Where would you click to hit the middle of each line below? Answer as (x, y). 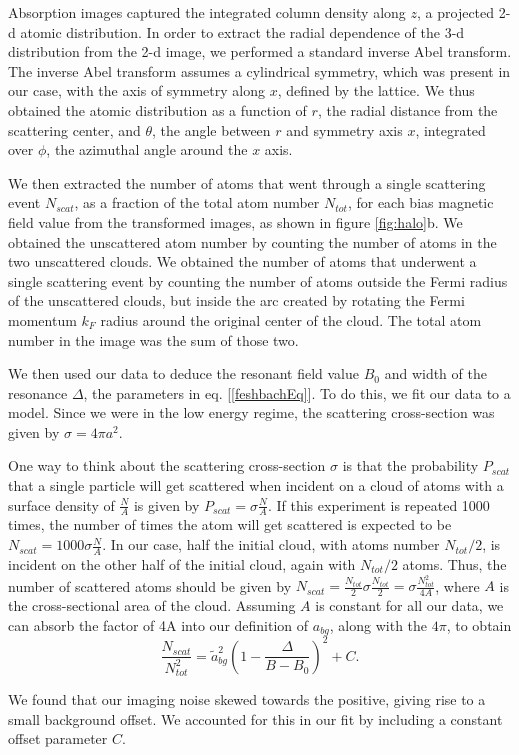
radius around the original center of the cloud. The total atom (291, 319)
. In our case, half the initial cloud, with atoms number (271, 544)
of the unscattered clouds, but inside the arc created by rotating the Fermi (236, 300)
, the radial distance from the (407, 109)
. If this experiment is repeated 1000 (378, 504)
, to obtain (479, 624)
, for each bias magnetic (420, 202)
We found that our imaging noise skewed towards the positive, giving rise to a (247, 699)
